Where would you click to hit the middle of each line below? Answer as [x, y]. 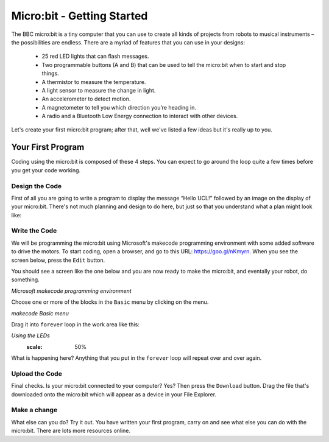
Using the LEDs [30, 335]
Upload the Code [37, 373]
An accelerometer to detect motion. [86, 99]
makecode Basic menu [40, 313]
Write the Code [34, 231]
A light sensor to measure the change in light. [99, 90]
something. [25, 279]
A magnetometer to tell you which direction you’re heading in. [119, 107]
